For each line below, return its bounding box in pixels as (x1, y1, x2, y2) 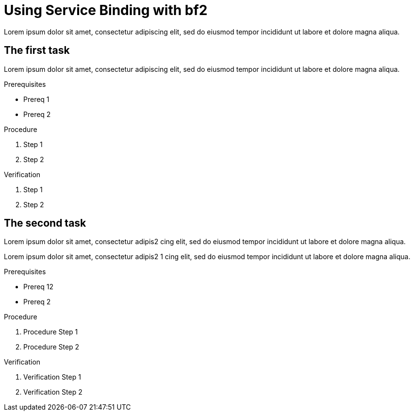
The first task (4, 44, 70, 57)
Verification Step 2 (23, 388, 83, 397)
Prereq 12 (23, 282, 54, 291)
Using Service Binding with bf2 (4, 2, 208, 18)
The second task (4, 217, 86, 230)
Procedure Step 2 (23, 343, 80, 351)
